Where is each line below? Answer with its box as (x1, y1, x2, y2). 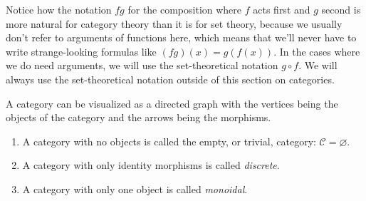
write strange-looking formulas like (6, 43, 157, 58)
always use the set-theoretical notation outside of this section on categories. (6, 71, 335, 86)
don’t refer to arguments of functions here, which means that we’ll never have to (6, 30, 357, 45)
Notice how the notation (6, 2, 112, 16)
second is (321, 2, 361, 16)
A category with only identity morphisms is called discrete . (22, 158, 280, 172)
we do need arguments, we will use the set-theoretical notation (6, 58, 278, 73)
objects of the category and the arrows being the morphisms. (6, 110, 271, 125)
